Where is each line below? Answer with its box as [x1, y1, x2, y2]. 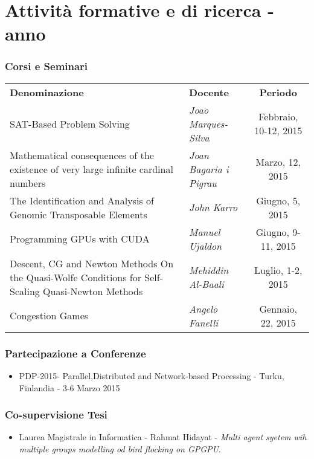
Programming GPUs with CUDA [10, 232, 150, 246]
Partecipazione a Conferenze [5, 345, 146, 360]
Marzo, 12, [255, 155, 301, 169]
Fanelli [189, 315, 219, 330]
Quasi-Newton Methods [43, 284, 143, 298]
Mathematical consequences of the [10, 148, 154, 162]
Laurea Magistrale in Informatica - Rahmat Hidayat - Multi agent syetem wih [19, 431, 307, 443]
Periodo [259, 85, 297, 99]
